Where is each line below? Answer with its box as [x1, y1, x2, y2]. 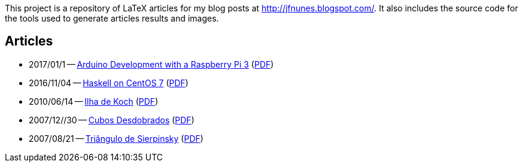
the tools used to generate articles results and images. [5, 13, 219, 23]
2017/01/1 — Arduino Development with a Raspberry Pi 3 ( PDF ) [29, 59, 274, 69]
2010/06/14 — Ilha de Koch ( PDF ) [29, 96, 159, 107]
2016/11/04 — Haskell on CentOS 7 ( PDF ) [29, 77, 188, 88]
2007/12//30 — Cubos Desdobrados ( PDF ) [29, 114, 194, 125]
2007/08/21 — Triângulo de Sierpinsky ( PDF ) [29, 133, 203, 144]
